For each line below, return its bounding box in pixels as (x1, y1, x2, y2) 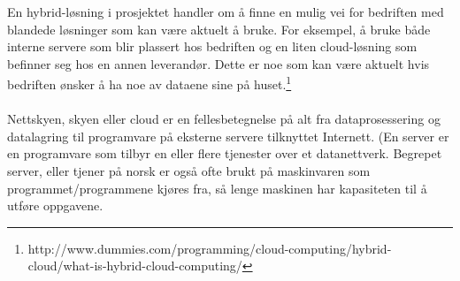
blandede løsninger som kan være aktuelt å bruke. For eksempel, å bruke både (7, 19, 431, 38)
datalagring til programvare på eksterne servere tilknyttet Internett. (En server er (7, 126, 449, 145)
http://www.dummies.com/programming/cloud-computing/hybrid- (27, 239, 392, 257)
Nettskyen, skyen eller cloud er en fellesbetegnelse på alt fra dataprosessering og (7, 110, 441, 128)
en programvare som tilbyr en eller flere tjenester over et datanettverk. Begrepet (7, 144, 442, 163)
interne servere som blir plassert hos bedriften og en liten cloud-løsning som (7, 37, 418, 56)
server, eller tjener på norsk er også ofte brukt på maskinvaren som (7, 162, 371, 179)
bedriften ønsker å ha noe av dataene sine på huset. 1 (7, 72, 292, 94)
